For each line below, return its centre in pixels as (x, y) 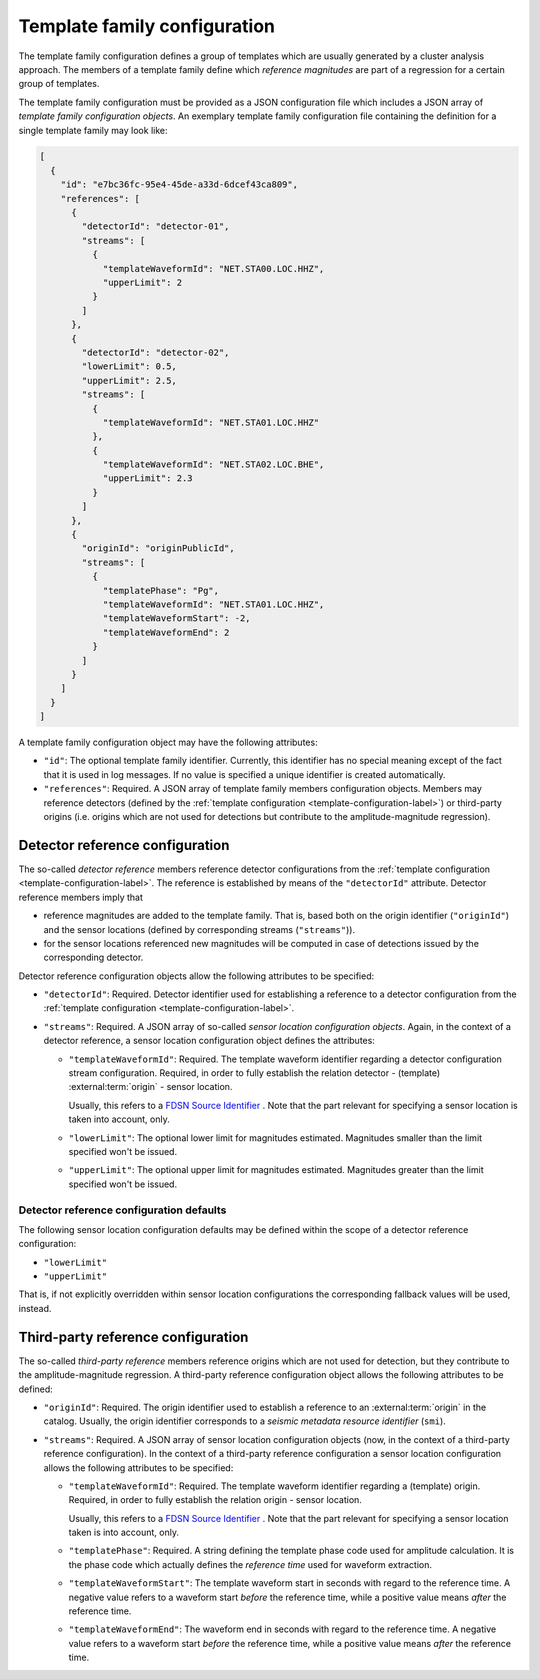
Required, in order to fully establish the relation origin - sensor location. (215, 1500)
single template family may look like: (93, 130)
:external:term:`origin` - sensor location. (150, 1087)
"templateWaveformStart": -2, (176, 618)
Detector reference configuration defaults (122, 1210)
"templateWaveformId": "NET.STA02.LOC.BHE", (213, 464)
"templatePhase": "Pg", (161, 590)
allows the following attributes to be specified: (138, 1467)
